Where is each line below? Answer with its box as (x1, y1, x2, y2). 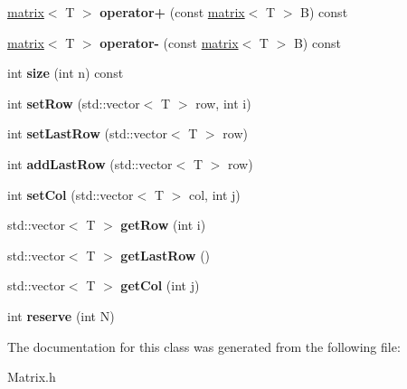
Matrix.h (7, 367, 56, 386)
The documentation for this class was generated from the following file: (7, 337, 401, 356)
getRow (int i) (120, 215, 206, 234)
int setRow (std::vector (7, 93, 140, 112)
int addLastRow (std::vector (7, 154, 173, 173)
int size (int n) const (7, 63, 124, 82)
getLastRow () (120, 245, 211, 264)
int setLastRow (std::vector (7, 124, 167, 143)
